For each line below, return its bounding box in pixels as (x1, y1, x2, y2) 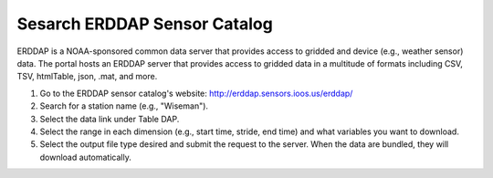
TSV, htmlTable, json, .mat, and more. (16, 71, 158, 82)
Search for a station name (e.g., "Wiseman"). (39, 100, 209, 111)
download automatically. (39, 152, 131, 162)
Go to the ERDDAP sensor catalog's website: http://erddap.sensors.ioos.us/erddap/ (39, 88, 353, 99)
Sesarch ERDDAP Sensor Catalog (16, 14, 273, 34)
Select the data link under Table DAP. (39, 113, 180, 124)
